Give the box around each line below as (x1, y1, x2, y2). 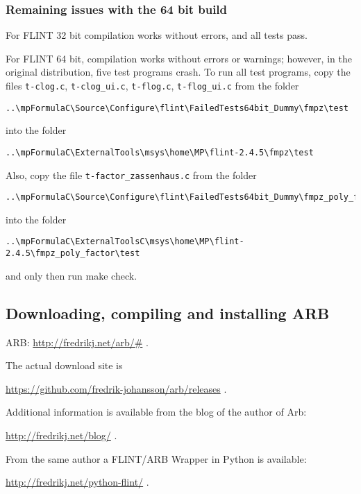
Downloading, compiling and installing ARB (6, 302, 330, 323)
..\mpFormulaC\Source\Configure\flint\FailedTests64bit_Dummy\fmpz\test (6, 103, 349, 113)
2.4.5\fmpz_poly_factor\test (6, 248, 140, 259)
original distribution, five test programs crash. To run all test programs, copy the (6, 65, 351, 79)
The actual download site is (6, 358, 123, 373)
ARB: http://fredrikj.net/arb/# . (6, 334, 149, 349)
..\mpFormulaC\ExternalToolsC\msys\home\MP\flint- (6, 237, 244, 247)
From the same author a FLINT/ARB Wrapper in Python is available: (6, 451, 307, 466)
